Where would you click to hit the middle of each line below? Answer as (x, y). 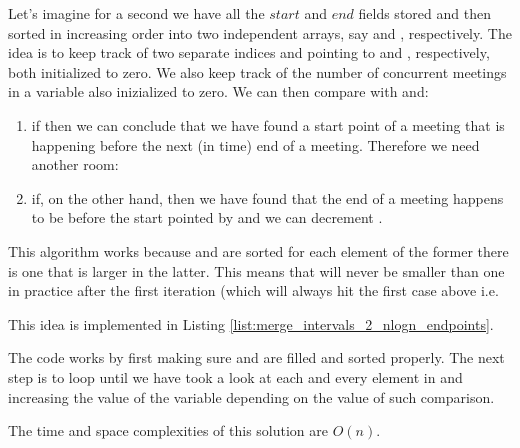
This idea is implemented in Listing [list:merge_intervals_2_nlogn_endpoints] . (251, 323)
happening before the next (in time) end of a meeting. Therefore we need (255, 144)
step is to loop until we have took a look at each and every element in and (235, 376)
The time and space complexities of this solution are (168, 430)
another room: (75, 164)
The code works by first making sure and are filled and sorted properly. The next (256, 357)
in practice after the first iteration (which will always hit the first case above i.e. (253, 290)
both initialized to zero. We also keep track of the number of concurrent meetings (257, 71)
